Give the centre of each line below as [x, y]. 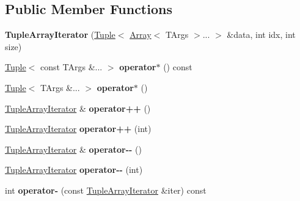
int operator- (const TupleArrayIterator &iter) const [106, 190]
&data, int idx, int [261, 35]
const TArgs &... [71, 67]
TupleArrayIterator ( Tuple [60, 35]
